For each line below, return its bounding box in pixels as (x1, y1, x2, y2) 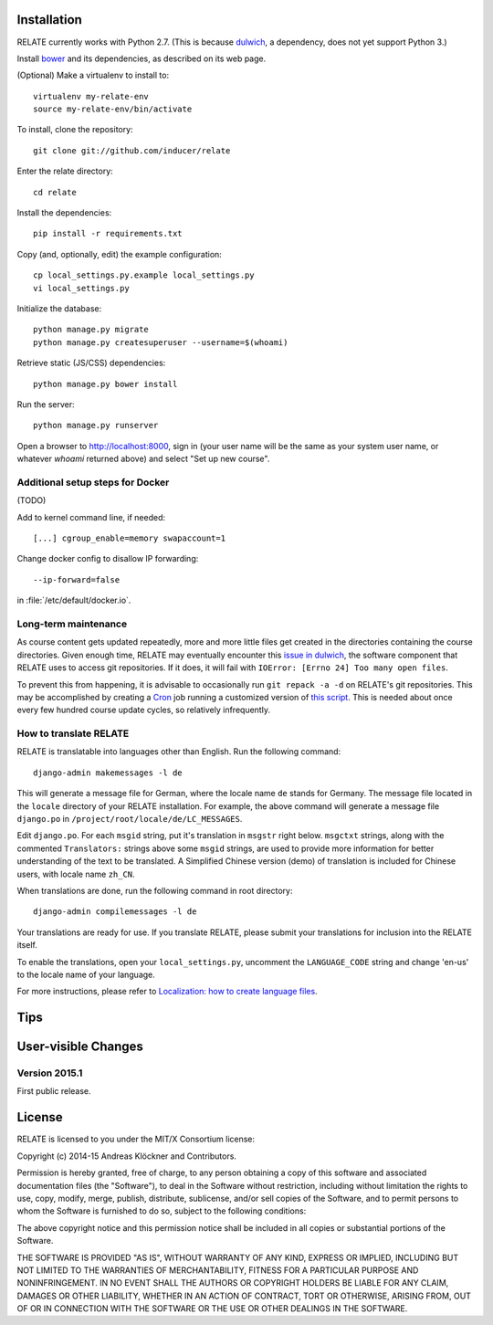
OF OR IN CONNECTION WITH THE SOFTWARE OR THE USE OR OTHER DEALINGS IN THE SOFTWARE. (16, 1303, 408, 1314)
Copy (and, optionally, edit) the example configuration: (16, 248, 223, 259)
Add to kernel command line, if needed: (16, 511, 166, 522)
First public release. (16, 1086, 91, 1097)
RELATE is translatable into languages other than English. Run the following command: (16, 746, 341, 757)
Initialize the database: (16, 302, 102, 314)
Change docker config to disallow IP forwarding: (16, 553, 199, 564)
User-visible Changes (16, 1039, 143, 1055)
